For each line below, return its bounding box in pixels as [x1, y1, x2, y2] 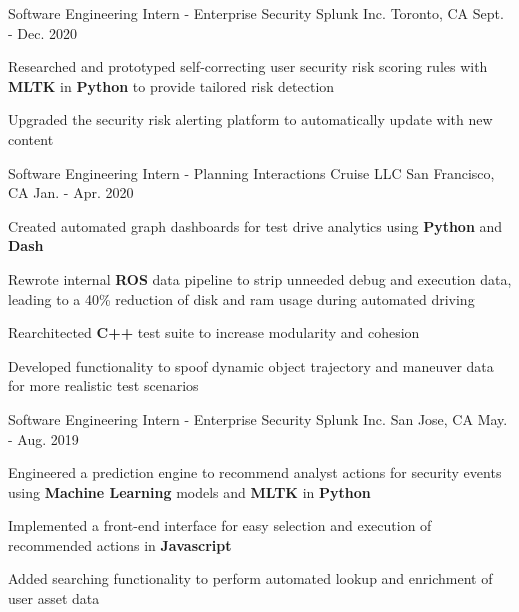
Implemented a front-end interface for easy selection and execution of [8, 515, 432, 536]
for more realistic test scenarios [8, 375, 199, 396]
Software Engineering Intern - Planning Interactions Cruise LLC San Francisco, [8, 162, 495, 183]
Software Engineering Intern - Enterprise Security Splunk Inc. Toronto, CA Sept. [8, 3, 504, 23]
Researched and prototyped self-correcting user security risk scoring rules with [8, 56, 488, 77]
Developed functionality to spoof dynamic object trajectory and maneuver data [8, 355, 494, 376]
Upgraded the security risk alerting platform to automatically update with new [8, 109, 493, 130]
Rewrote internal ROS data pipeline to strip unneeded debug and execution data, [8, 268, 512, 289]
